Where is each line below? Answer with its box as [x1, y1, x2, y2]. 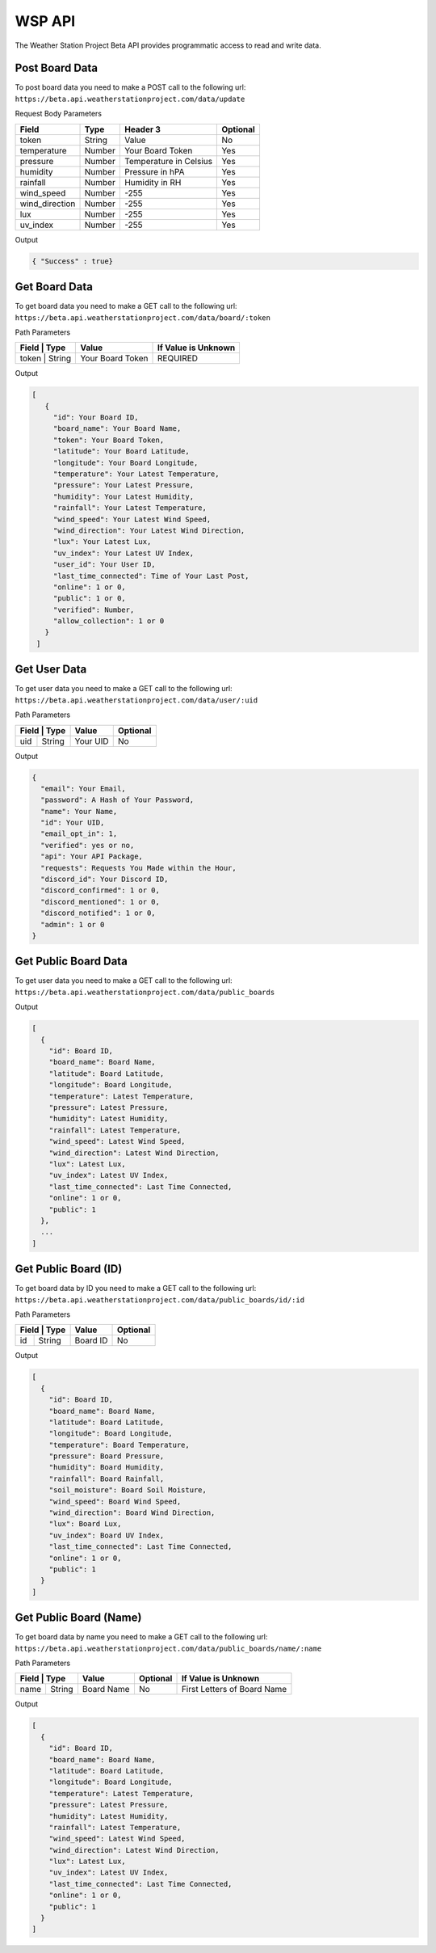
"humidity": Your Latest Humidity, [52, 491, 194, 501]
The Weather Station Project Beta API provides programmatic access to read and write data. [15, 40, 322, 50]
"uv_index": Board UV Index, [48, 1530, 165, 1540]
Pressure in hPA [124, 166, 185, 177]
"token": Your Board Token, [52, 435, 165, 445]
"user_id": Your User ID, [52, 560, 157, 569]
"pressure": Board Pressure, [48, 1452, 165, 1461]
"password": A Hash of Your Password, [40, 795, 194, 804]
